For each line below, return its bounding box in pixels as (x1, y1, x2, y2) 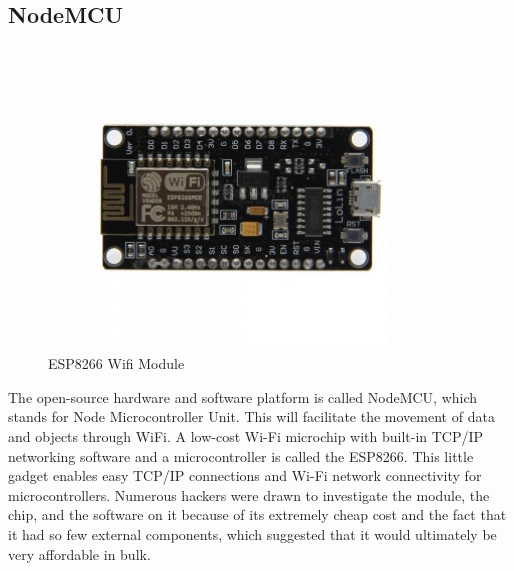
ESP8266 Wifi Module (48, 353, 185, 374)
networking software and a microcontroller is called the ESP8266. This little (8, 445, 474, 466)
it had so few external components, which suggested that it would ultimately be (8, 523, 497, 544)
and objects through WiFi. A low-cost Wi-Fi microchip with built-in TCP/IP (8, 425, 484, 446)
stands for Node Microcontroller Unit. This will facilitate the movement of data (8, 406, 495, 427)
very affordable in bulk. (8, 543, 151, 564)
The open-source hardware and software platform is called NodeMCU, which (8, 386, 478, 407)
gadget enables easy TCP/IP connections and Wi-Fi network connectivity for (8, 465, 482, 486)
